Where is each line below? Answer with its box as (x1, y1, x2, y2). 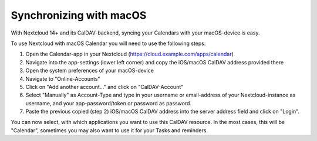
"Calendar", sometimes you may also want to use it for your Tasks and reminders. (11, 126, 208, 134)
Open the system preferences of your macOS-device (25, 67, 154, 74)
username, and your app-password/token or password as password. (25, 99, 192, 106)
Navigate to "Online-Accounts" (25, 75, 100, 82)
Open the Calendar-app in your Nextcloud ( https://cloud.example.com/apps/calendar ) (25, 50, 234, 58)
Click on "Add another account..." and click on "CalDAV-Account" (25, 83, 184, 90)
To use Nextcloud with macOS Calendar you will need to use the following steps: (11, 40, 206, 47)
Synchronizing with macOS (11, 9, 147, 22)
